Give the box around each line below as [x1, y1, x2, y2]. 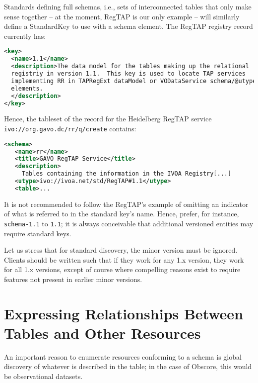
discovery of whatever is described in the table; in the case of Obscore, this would [4, 361, 252, 372]
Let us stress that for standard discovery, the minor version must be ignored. [4, 245, 238, 255]
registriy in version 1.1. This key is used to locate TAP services [11, 70, 246, 77]
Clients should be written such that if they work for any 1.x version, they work [4, 254, 244, 265]
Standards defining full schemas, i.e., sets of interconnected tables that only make [4, 1, 252, 11]
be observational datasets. [4, 371, 83, 382]
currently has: [4, 30, 46, 41]
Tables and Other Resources [4, 322, 201, 343]
